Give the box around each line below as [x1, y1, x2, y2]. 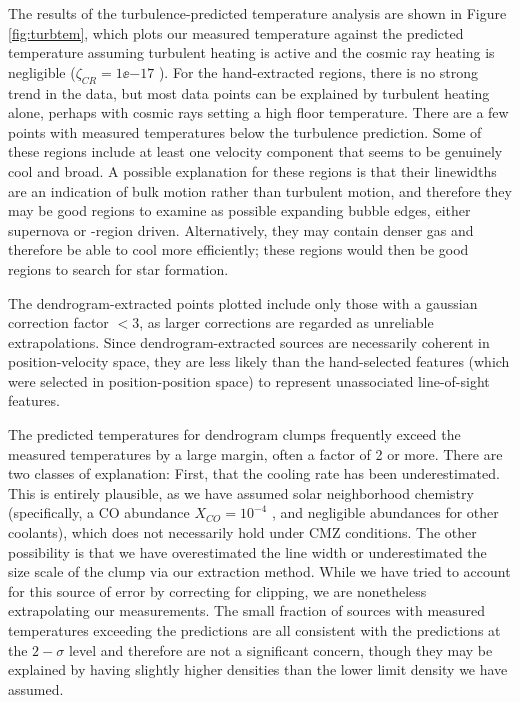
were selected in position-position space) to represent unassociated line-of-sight [8, 370, 490, 391]
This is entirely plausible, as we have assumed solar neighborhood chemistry [8, 482, 474, 503]
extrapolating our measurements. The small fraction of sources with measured [8, 600, 486, 621]
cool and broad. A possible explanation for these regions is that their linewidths [8, 160, 497, 181]
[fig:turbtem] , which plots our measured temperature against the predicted [8, 22, 464, 43]
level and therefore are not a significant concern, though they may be [68, 639, 493, 660]
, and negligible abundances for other [271, 502, 499, 523]
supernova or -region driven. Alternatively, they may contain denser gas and [8, 219, 474, 240]
